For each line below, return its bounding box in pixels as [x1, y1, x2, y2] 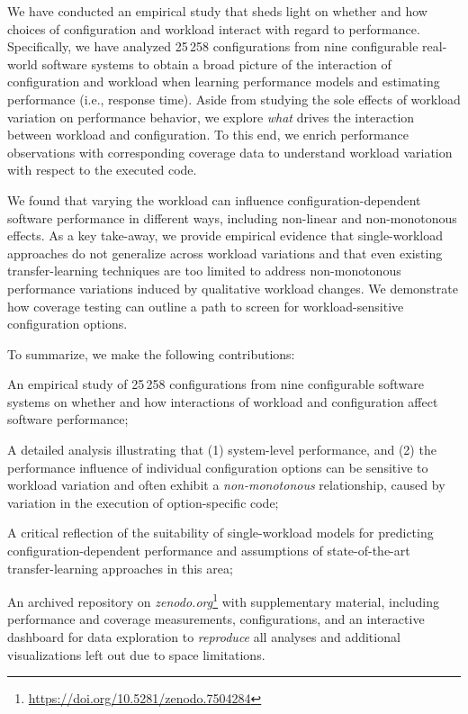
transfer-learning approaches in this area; [7, 558, 233, 577]
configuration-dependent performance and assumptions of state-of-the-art [7, 541, 410, 560]
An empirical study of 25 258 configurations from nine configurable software [7, 375, 424, 393]
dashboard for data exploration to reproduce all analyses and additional [7, 628, 400, 646]
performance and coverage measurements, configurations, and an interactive [7, 610, 425, 628]
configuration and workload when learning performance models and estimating [7, 72, 440, 91]
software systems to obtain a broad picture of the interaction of [41, 54, 391, 73]
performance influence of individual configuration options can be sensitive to [7, 457, 428, 476]
